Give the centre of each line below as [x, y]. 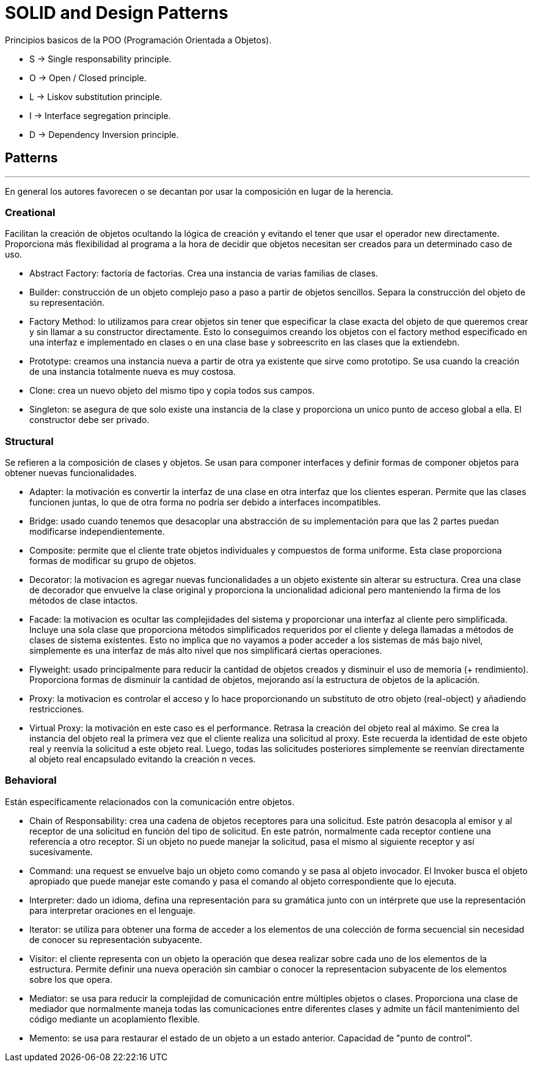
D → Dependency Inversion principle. [104, 134]
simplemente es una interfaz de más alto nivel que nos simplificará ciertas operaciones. [206, 651]
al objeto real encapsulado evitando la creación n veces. [143, 759]
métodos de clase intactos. [84, 601]
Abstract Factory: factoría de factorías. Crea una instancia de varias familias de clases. [204, 273]
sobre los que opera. [71, 979]
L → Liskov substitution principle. [96, 96]
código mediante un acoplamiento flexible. [115, 1019]
